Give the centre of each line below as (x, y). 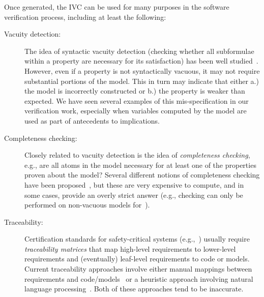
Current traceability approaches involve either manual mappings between (138, 269)
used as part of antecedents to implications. (92, 120)
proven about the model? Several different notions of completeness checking (142, 175)
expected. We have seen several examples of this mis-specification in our (137, 100)
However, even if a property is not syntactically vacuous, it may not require (142, 70)
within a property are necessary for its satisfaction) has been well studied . (141, 61)
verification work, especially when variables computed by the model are (136, 111)
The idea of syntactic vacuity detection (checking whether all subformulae (139, 51)
